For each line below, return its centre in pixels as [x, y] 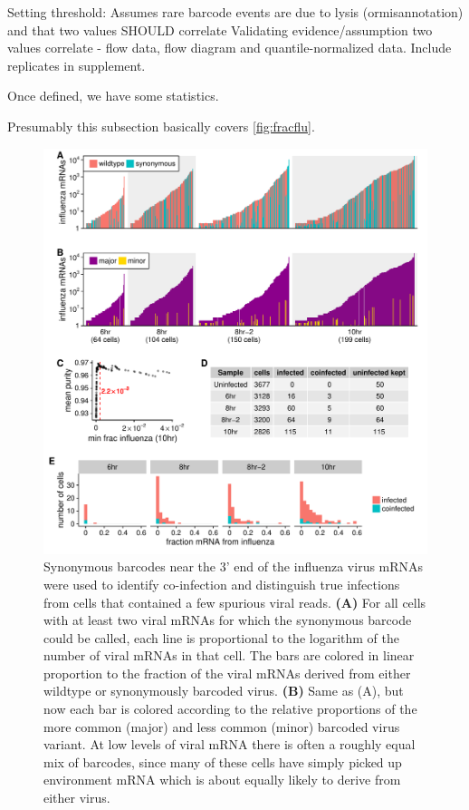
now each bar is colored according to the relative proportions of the [230, 709]
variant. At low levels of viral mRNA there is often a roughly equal [230, 744]
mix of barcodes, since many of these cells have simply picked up [223, 761]
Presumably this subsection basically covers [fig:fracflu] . [161, 126]
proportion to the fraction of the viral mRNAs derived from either [227, 673]
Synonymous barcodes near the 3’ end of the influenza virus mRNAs [234, 566]
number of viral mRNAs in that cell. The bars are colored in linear [229, 655]
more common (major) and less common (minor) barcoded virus [222, 726]
